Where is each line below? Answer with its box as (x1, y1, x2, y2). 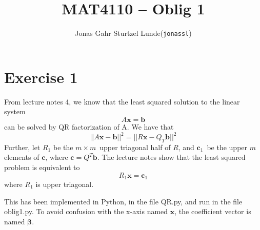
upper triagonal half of (99, 141, 171, 152)
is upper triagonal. (35, 179, 94, 190)
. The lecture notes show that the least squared (97, 152, 246, 162)
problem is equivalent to (4, 161, 80, 172)
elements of (4, 152, 39, 162)
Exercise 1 (4, 66, 78, 87)
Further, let (4, 141, 41, 152)
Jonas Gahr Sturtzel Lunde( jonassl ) (75, 28, 192, 38)
